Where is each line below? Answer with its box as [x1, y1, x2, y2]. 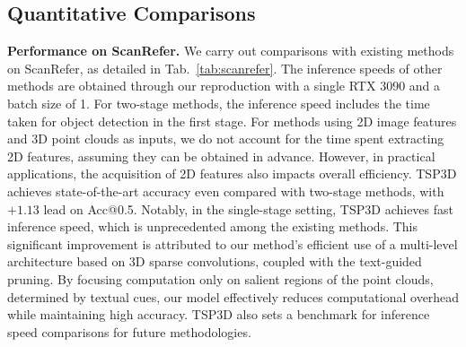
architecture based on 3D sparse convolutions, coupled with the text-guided [7, 252, 422, 271]
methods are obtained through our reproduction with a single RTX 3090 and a [7, 76, 441, 95]
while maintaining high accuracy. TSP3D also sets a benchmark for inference [7, 305, 430, 324]
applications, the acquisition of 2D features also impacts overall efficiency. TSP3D [7, 164, 457, 183]
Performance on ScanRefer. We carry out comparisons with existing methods [7, 41, 454, 60]
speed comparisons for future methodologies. [7, 322, 251, 341]
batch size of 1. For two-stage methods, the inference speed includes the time [7, 93, 430, 112]
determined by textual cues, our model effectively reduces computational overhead [7, 287, 460, 306]
